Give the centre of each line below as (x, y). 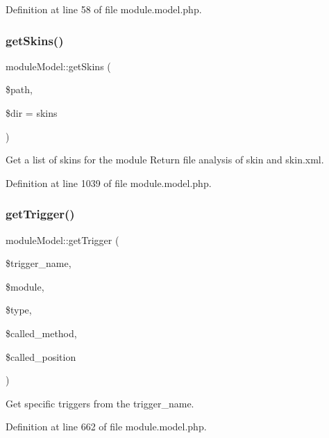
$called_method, (41, 333)
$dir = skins (32, 113)
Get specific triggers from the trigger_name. (100, 403)
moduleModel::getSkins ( (58, 66)
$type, (19, 310)
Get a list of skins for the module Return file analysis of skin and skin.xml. (165, 160)
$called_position (41, 356)
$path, (19, 89)
